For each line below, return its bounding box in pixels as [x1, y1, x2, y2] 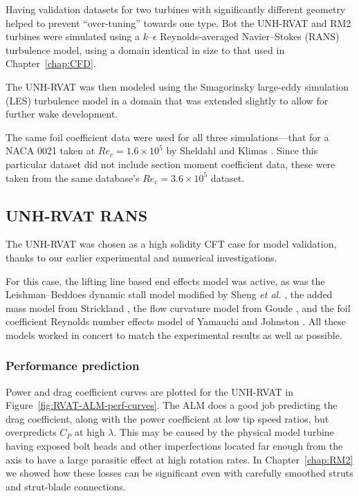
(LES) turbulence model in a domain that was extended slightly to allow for [6, 93, 329, 107]
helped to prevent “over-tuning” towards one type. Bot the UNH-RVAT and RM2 [6, 15, 351, 30]
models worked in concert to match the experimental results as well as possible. [6, 327, 342, 342]
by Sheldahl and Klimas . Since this [166, 143, 318, 158]
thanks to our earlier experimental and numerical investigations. [6, 250, 277, 264]
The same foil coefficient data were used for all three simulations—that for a [6, 129, 329, 144]
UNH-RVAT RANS [6, 204, 148, 226]
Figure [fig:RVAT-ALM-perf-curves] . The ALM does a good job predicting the [6, 398, 338, 412]
